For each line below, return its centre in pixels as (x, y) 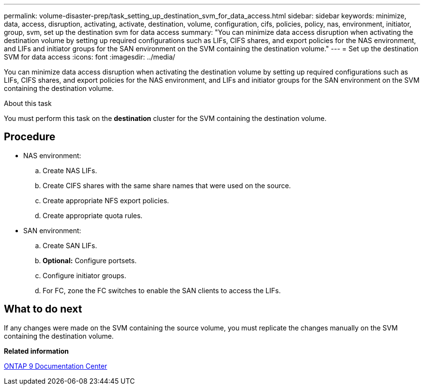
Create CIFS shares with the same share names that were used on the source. (167, 185)
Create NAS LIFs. (70, 170)
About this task (28, 103)
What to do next (43, 309)
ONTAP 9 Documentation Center (56, 366)
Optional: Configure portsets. (90, 260)
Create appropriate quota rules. (93, 215)
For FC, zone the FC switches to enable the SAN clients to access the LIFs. (162, 290)
